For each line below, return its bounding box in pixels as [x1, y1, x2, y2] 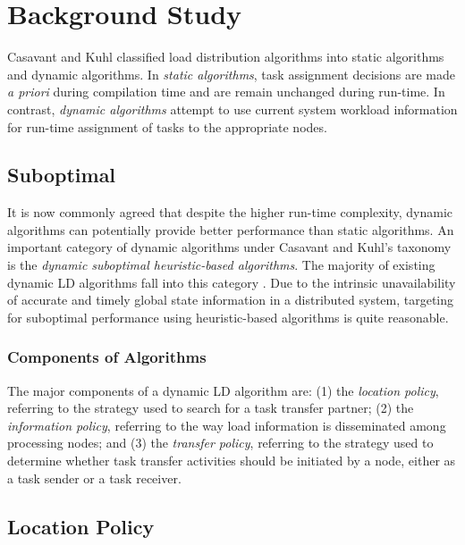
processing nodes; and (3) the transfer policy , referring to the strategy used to [7, 433, 434, 452]
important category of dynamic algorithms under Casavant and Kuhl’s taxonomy [7, 238, 452, 256]
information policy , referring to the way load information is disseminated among [7, 415, 446, 434]
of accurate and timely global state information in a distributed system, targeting [7, 290, 454, 309]
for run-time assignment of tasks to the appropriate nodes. [7, 117, 327, 136]
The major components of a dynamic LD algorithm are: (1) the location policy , [7, 381, 439, 399]
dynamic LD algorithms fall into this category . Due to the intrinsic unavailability [7, 272, 456, 291]
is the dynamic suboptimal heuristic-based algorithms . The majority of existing [7, 256, 435, 274]
